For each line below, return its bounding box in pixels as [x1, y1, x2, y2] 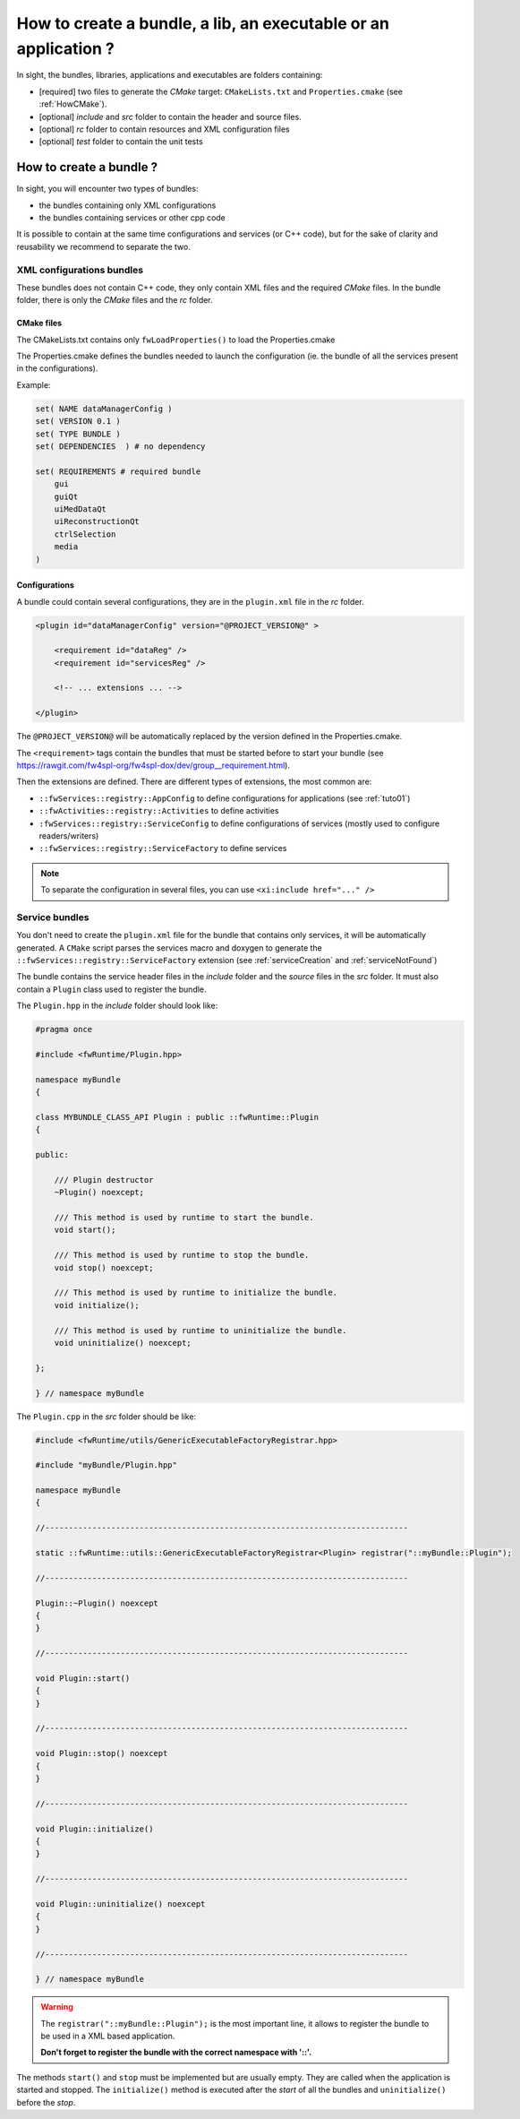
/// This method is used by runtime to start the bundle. [54, 1212, 314, 1223]
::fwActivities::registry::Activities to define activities [38, 805, 279, 816]
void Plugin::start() [35, 1673, 131, 1684]
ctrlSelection [54, 529, 116, 539]
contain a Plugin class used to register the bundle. [16, 984, 207, 995]
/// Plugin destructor [54, 1175, 154, 1184]
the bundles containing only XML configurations [38, 200, 217, 211]
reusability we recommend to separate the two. [16, 241, 192, 252]
